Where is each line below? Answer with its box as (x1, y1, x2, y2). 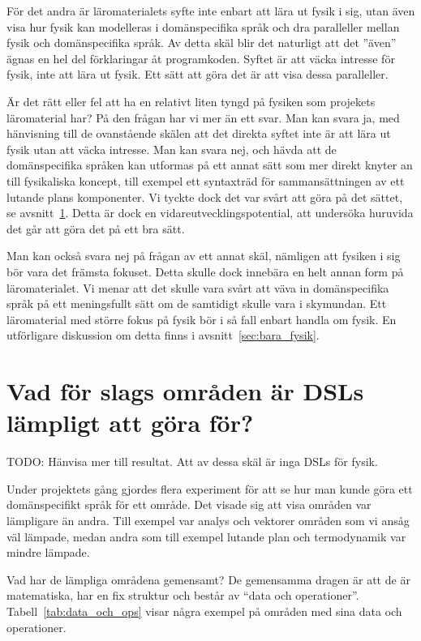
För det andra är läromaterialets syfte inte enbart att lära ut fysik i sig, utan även (6, 2, 415, 19)
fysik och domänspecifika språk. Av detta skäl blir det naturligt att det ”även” (6, 34, 397, 51)
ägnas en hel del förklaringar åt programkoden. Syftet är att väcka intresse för (6, 49, 395, 66)
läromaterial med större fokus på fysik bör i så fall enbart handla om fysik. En (6, 310, 397, 327)
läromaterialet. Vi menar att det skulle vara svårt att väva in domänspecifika (6, 279, 389, 296)
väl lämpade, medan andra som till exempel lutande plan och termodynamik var (6, 528, 406, 545)
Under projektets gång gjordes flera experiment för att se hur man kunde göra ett (6, 480, 413, 497)
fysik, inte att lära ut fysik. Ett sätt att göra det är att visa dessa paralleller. (6, 66, 389, 83)
